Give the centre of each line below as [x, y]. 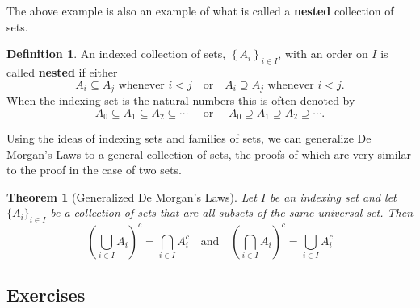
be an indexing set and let [333, 196]
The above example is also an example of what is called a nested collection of [200, 10]
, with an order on [323, 54]
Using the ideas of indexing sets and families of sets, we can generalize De [189, 138]
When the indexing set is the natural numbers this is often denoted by [181, 100]
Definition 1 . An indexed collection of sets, [116, 54]
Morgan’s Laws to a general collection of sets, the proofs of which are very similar [209, 154]
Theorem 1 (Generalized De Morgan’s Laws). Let [132, 196]
